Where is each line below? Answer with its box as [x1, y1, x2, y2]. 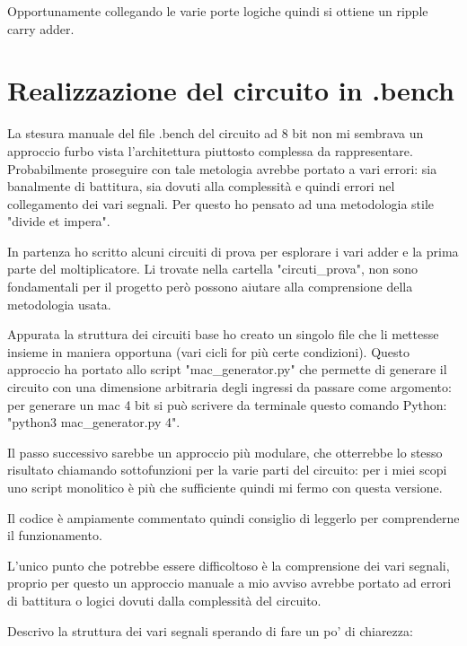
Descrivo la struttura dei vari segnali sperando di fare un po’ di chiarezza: [7, 621, 413, 640]
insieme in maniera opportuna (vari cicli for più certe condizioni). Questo [7, 342, 410, 361]
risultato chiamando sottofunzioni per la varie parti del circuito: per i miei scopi [7, 460, 447, 479]
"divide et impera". [7, 212, 110, 231]
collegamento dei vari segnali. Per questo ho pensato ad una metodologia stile [7, 194, 435, 213]
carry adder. [7, 19, 75, 38]
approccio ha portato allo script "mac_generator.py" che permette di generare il [7, 360, 447, 379]
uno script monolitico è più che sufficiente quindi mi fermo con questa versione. [7, 478, 443, 496]
